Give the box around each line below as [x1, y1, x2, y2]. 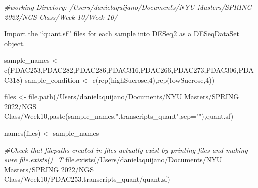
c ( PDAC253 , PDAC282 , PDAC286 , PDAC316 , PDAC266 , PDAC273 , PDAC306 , [4, 64, 239, 75]
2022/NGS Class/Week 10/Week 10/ [4, 11, 118, 22]
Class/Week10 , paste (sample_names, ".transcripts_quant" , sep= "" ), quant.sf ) [4, 111, 234, 121]
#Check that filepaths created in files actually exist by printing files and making [4, 144, 248, 155]
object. [4, 38, 25, 48]
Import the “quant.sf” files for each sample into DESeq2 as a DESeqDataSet [4, 28, 240, 39]
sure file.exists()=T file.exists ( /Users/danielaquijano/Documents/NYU [4, 154, 222, 165]
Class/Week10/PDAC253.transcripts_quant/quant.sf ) [4, 174, 170, 184]
